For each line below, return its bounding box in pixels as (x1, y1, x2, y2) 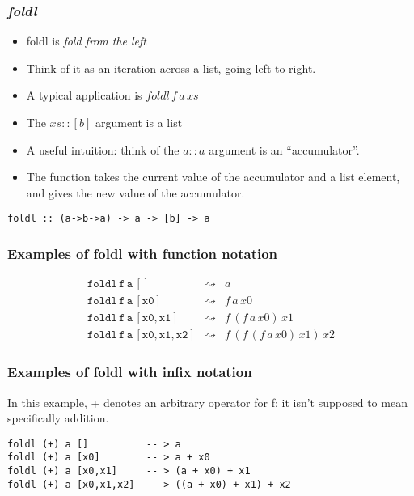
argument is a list (95, 114, 183, 130)
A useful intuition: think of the (26, 141, 180, 158)
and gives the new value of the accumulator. (26, 184, 245, 201)
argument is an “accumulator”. (209, 141, 360, 158)
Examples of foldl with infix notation (7, 362, 252, 382)
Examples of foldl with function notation (7, 243, 278, 263)
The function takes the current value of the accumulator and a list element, (26, 168, 400, 185)
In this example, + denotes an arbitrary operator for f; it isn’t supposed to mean (7, 393, 408, 410)
